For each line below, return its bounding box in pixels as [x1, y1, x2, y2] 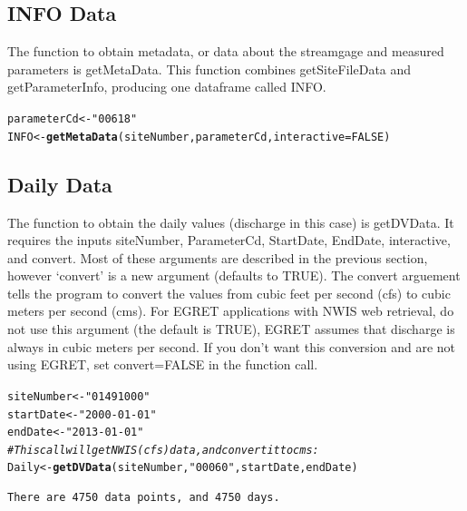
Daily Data [7, 170, 112, 198]
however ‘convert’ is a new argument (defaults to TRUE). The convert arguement [7, 266, 461, 285]
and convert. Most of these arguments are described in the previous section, [7, 248, 428, 267]
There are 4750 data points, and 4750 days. [7, 491, 280, 505]
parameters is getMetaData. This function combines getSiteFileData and [7, 59, 412, 78]
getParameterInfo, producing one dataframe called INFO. [7, 77, 326, 96]
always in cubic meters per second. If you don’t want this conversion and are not [7, 337, 456, 356]
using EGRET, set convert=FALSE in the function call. [7, 355, 318, 374]
